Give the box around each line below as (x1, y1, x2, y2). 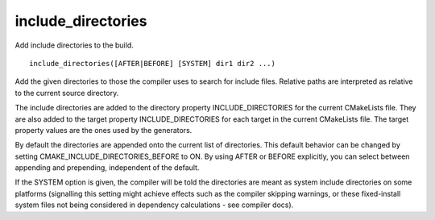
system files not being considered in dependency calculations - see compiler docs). (14, 200, 294, 210)
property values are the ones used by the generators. (14, 125, 193, 135)
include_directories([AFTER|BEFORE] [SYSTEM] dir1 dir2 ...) (29, 59, 275, 68)
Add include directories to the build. (14, 40, 134, 50)
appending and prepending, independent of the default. (14, 163, 200, 172)
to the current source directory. (14, 88, 119, 98)
